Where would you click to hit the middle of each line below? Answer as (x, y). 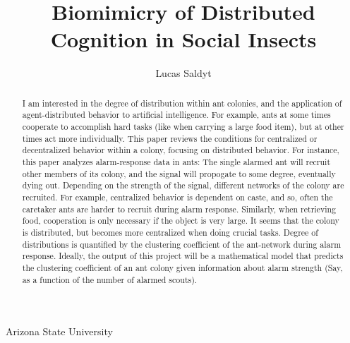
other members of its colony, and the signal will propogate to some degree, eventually (179, 173)
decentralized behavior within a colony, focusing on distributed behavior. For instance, (181, 150)
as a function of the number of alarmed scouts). (110, 279)
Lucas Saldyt (183, 73)
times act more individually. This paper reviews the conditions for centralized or (170, 138)
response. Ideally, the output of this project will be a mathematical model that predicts (183, 256)
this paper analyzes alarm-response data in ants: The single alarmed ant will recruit (176, 161)
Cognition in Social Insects (183, 39)
